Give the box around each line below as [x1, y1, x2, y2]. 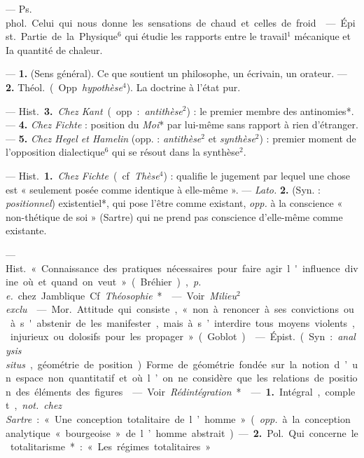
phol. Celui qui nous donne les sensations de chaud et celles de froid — [6, 15, 336, 29]
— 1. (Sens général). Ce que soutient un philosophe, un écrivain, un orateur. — [6, 66, 347, 81]
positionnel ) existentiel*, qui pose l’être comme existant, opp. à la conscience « [6, 196, 343, 210]
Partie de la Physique [20, 29, 118, 43]
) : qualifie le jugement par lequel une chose [163, 168, 350, 182]
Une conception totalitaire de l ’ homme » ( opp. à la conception [54, 412, 351, 426]
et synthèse [208, 130, 255, 145]
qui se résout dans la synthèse [112, 144, 240, 159]
